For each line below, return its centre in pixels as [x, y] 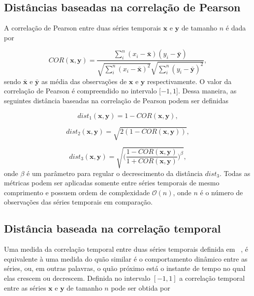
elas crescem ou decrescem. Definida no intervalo [77, 278]
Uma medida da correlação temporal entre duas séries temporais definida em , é [126, 249]
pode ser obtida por [141, 287]
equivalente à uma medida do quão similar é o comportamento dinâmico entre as [126, 258]
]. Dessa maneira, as [206, 91]
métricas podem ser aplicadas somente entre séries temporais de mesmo [112, 183]
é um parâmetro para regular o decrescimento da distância [115, 173]
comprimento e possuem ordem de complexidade [77, 192]
